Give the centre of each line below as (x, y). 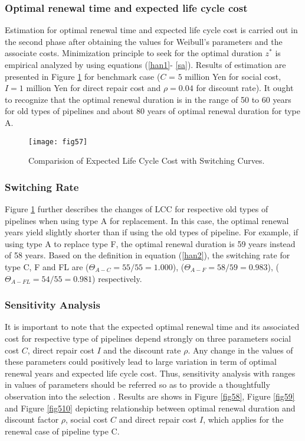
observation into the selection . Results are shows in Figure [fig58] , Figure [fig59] (150, 396)
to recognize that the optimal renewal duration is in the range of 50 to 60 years (148, 99)
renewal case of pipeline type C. (62, 431)
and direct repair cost (158, 419)
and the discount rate (142, 350)
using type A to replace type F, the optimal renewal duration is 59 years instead (150, 243)
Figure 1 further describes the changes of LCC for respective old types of (137, 209)
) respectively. (117, 278)
